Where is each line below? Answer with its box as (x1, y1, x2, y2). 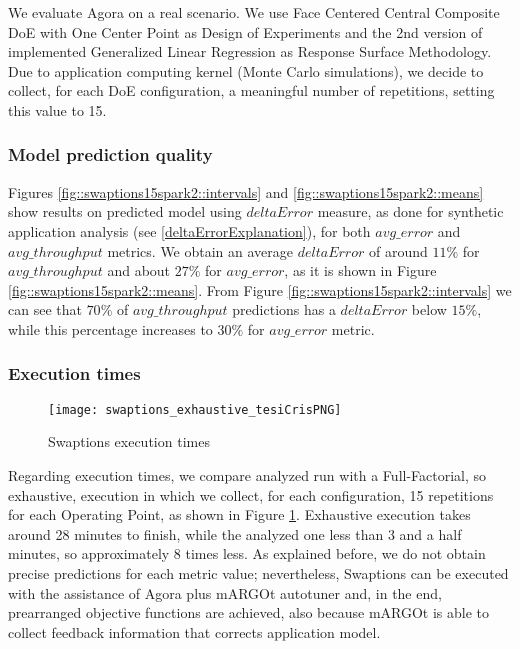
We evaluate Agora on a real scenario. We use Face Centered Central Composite (8, 2, 500, 22)
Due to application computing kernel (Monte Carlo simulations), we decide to (8, 60, 484, 81)
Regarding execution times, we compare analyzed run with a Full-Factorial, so (8, 465, 487, 485)
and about (107, 260, 171, 281)
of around (368, 240, 428, 261)
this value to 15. (8, 99, 107, 120)
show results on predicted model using (8, 201, 242, 222)
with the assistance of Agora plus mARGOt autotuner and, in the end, (8, 582, 442, 603)
